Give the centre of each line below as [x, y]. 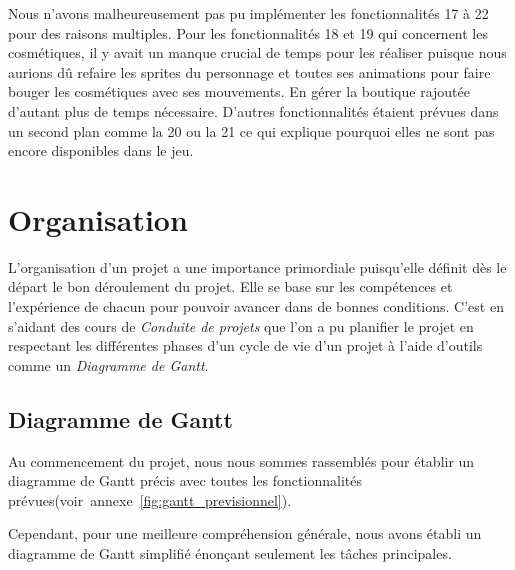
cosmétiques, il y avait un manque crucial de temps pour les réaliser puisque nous [257, 52]
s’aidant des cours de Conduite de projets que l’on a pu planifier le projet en [241, 325]
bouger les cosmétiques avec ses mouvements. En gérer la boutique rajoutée [239, 91]
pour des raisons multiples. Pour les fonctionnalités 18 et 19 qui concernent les [248, 32]
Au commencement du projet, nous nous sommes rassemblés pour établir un [241, 460]
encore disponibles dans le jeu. [101, 150]
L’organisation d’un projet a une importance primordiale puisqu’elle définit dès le [257, 266]
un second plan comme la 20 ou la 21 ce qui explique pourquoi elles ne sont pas [251, 130]
